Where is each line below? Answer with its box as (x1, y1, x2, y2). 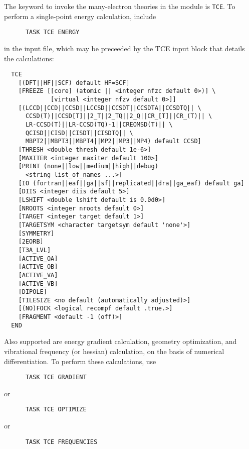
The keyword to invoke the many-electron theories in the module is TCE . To (4, 1, 235, 11)
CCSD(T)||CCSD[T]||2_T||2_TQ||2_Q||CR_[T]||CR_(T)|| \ (25, 113, 212, 120)
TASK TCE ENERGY (25, 29, 80, 36)
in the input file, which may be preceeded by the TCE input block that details (4, 43, 245, 53)
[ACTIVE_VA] (18, 271, 58, 279)
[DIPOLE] (18, 288, 47, 296)
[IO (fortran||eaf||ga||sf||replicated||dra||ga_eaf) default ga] (18, 179, 244, 187)
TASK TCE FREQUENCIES (25, 438, 98, 445)
